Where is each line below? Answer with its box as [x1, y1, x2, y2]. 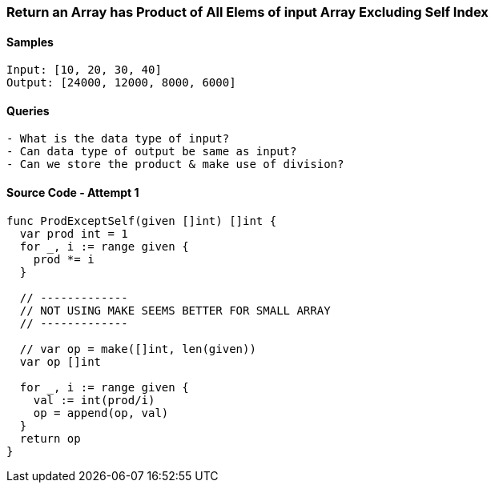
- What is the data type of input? [6, 132, 230, 146]
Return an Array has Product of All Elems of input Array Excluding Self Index [6, 4, 489, 20]
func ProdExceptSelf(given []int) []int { [6, 214, 277, 227]
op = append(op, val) [33, 406, 169, 419]
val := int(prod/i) [33, 393, 155, 407]
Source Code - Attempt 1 [6, 186, 139, 200]
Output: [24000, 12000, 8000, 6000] [6, 76, 236, 90]
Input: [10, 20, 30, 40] [6, 63, 162, 77]
